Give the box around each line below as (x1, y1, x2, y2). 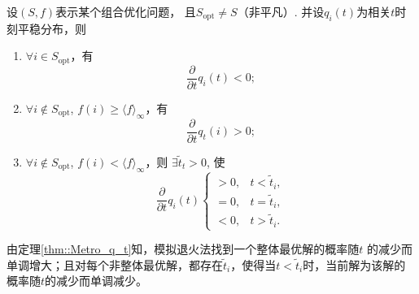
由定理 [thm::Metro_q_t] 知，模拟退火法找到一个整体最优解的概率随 (7, 240, 360, 257)
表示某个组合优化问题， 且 (55, 3, 196, 19)
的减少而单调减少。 (45, 272, 148, 289)
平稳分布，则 (17, 19, 86, 37)
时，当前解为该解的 (303, 256, 406, 273)
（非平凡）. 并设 (237, 3, 325, 19)
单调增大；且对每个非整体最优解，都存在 (7, 256, 223, 273)
